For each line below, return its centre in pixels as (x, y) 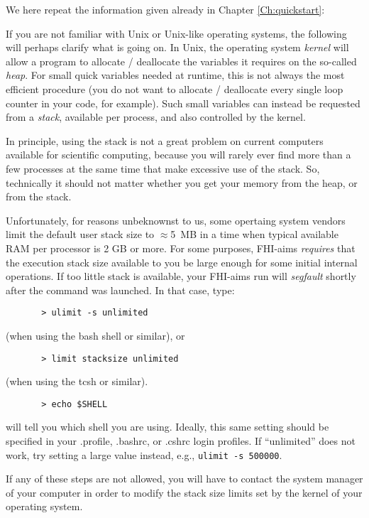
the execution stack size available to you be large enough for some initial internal (182, 262)
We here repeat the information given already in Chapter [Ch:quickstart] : (165, 9)
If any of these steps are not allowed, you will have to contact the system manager (184, 479)
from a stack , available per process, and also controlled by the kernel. (156, 117)
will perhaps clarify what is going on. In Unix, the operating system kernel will (177, 47)
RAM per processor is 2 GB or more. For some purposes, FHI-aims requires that (181, 248)
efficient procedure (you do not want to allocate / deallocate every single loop (175, 88)
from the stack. (39, 196)
